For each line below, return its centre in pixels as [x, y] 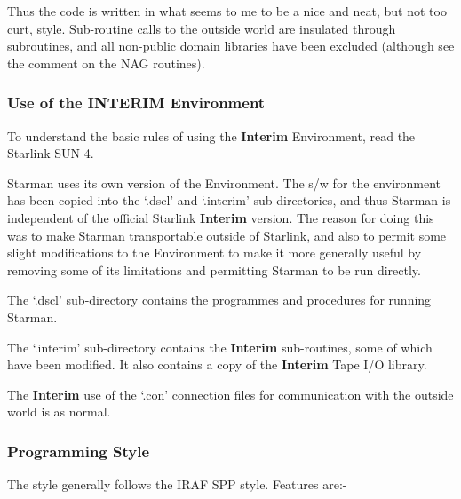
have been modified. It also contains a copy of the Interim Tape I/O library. [217, 364]
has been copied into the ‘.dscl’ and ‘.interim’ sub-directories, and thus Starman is [229, 200]
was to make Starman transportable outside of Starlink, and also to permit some [227, 235]
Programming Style [79, 451]
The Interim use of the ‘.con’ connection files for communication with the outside [230, 394]
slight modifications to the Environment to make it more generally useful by [215, 253]
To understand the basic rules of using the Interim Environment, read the [211, 135]
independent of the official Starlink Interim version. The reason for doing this [221, 217]
